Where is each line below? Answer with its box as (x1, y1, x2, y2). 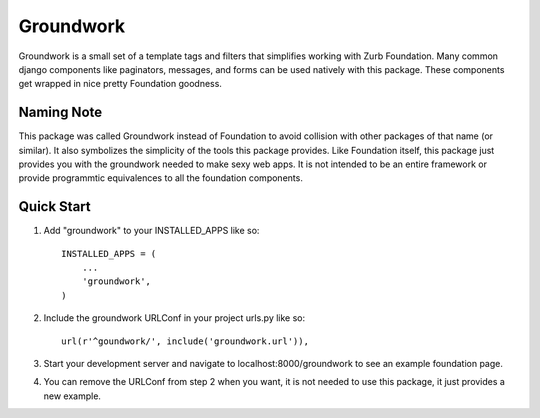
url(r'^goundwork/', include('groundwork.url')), (61, 335, 310, 347)
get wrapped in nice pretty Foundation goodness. (18, 78, 222, 90)
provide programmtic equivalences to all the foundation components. (18, 172, 304, 184)
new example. (43, 390, 102, 402)
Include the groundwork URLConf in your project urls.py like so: (43, 312, 306, 324)
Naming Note (18, 104, 103, 121)
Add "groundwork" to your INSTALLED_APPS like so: (43, 225, 260, 237)
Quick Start (18, 198, 91, 215)
